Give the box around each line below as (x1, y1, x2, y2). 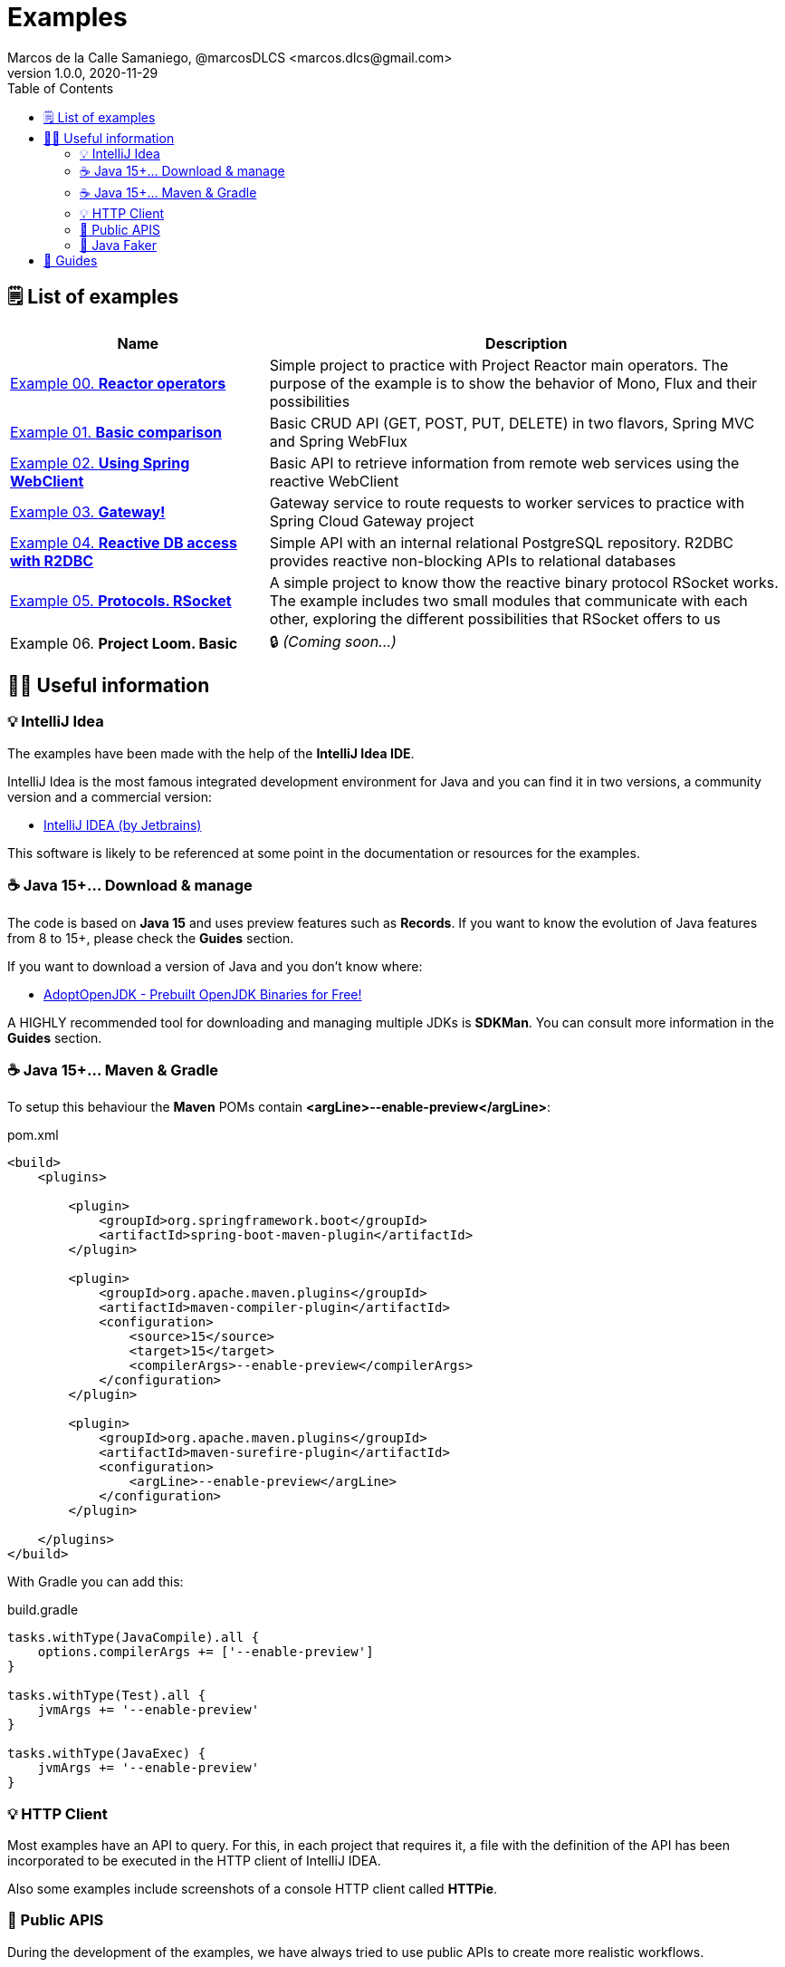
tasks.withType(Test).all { (7, 1688, 206, 1703)
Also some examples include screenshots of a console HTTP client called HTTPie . (7, 1881, 498, 1897)
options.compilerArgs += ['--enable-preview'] (37, 1644, 374, 1660)
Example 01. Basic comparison (10, 422, 222, 441)
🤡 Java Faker (80, 236, 157, 253)
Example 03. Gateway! (10, 502, 166, 521)
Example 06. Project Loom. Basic (10, 634, 238, 653)
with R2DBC (10, 551, 94, 570)
